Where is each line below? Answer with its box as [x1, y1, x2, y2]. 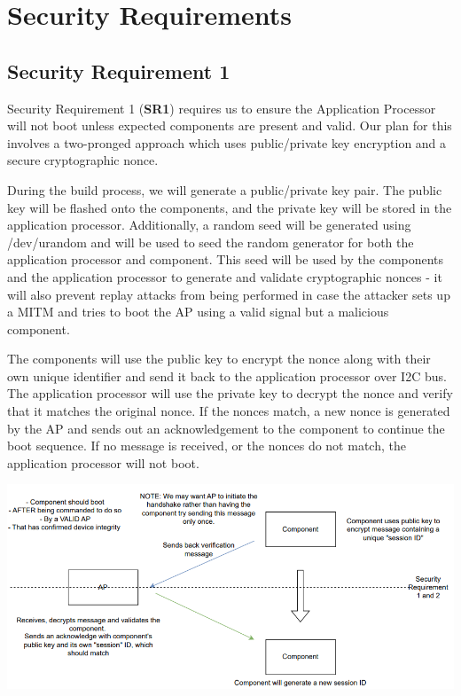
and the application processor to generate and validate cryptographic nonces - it [7, 267, 442, 285]
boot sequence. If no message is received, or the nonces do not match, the [7, 436, 406, 455]
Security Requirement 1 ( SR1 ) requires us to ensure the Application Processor [7, 98, 436, 117]
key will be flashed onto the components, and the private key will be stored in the [7, 198, 452, 216]
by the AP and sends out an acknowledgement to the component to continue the [7, 418, 445, 437]
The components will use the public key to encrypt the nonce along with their [7, 349, 431, 368]
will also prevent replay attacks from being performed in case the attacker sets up [7, 285, 450, 303]
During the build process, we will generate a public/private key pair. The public [7, 180, 442, 199]
